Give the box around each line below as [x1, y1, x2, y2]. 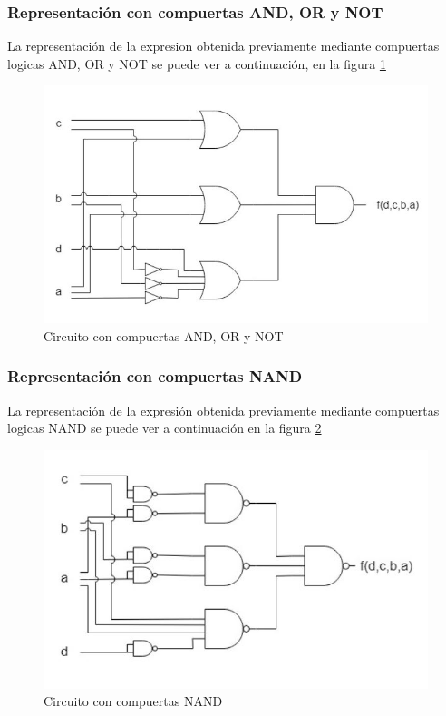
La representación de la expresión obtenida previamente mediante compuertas [7, 400, 440, 419]
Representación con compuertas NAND [7, 365, 303, 387]
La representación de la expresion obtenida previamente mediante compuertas [7, 36, 440, 55]
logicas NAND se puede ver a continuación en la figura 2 [7, 418, 322, 437]
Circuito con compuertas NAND [44, 691, 223, 711]
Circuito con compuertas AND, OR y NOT [44, 326, 284, 345]
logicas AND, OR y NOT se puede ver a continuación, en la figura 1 [7, 54, 386, 73]
